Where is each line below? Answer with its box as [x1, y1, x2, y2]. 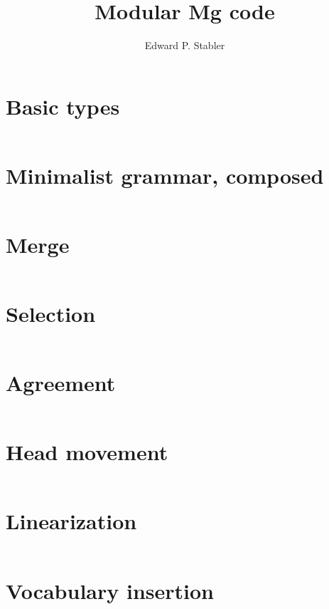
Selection [6, 299, 96, 328]
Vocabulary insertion [6, 576, 214, 605]
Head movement [6, 437, 168, 467]
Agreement [6, 368, 116, 397]
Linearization [6, 506, 137, 536]
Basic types [6, 91, 120, 120]
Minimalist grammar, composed [6, 160, 324, 189]
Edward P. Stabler [144, 38, 225, 53]
